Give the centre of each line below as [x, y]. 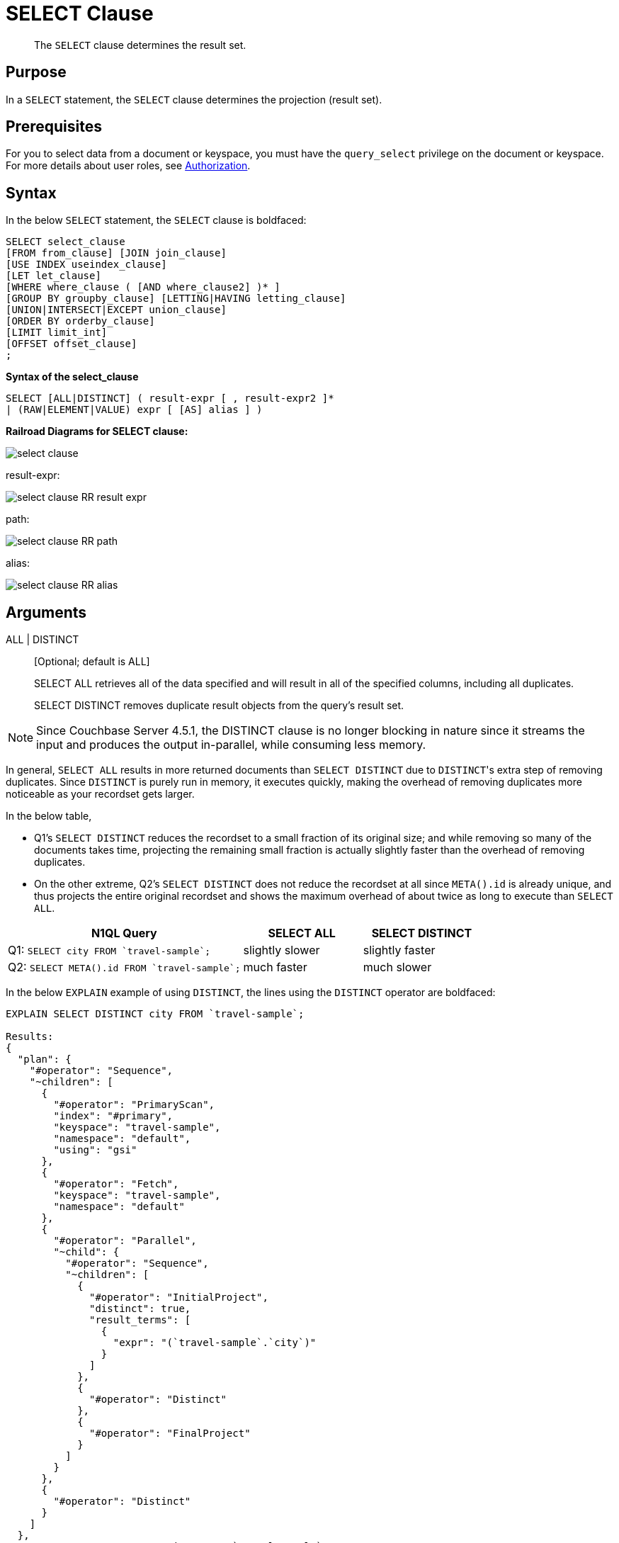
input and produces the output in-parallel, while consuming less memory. [231, 745]
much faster [275, 967]
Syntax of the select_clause [72, 377]
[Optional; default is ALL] [92, 662]
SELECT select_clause [66, 242]
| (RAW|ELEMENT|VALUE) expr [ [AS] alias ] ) [134, 410]
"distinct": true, [140, 1309]
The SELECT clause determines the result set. [140, 45]
